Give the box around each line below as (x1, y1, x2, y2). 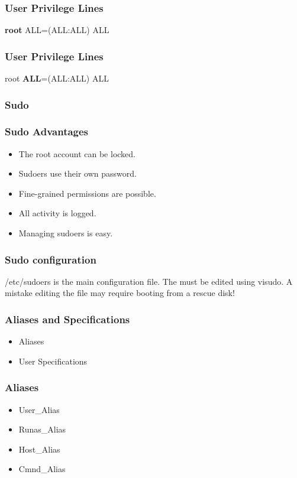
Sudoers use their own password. (18, 167, 137, 180)
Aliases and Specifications (5, 311, 130, 326)
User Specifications (18, 355, 88, 367)
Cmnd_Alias (18, 463, 66, 475)
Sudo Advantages (5, 124, 89, 139)
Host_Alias (18, 443, 60, 455)
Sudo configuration (5, 252, 96, 266)
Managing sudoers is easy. (18, 227, 113, 239)
